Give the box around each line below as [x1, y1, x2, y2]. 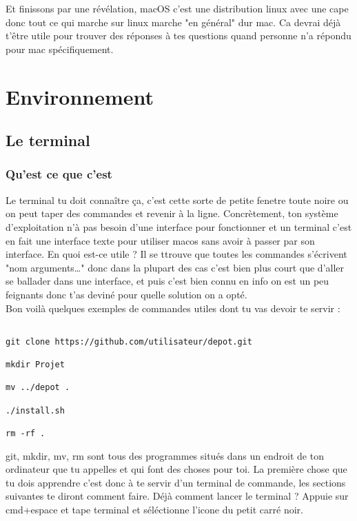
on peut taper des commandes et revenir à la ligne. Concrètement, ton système [6, 206, 338, 221]
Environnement [6, 82, 154, 110]
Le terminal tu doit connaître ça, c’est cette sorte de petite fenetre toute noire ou [6, 192, 349, 207]
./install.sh [6, 405, 65, 416]
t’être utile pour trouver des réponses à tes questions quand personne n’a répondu [6, 28, 351, 43]
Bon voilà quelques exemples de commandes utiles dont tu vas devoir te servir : [6, 300, 340, 315]
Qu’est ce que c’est [6, 165, 112, 183]
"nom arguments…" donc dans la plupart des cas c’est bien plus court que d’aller [6, 260, 345, 274]
